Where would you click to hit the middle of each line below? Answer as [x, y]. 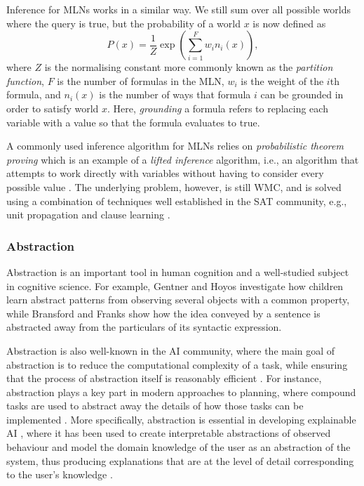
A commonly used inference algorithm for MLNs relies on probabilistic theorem [175, 146]
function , [25, 80]
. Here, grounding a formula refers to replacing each [218, 108]
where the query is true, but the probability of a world [123, 23]
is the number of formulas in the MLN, [141, 80]
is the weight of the [282, 80]
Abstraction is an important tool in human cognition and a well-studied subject [178, 271]
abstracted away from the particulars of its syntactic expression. [144, 327]
